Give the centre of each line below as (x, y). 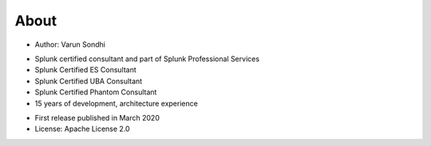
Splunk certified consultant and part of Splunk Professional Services (147, 59)
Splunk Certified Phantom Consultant (96, 92)
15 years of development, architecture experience (117, 103)
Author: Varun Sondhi (70, 44)
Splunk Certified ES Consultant (86, 70)
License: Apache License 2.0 (83, 129)
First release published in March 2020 (97, 117)
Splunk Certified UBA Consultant (89, 81)
